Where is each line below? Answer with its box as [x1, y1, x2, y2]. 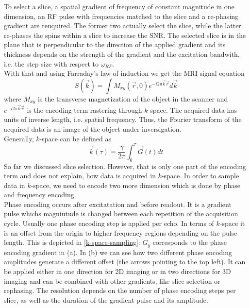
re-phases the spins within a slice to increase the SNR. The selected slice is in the [4, 30, 246, 40]
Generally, [4, 133, 34, 143]
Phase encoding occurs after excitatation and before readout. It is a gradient [4, 199, 232, 209]
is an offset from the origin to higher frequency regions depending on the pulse [4, 227, 237, 238]
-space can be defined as [39, 133, 112, 143]
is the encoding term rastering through [27, 104, 142, 115]
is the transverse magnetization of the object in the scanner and [37, 93, 228, 103]
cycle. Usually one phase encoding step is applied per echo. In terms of [4, 218, 214, 228]
